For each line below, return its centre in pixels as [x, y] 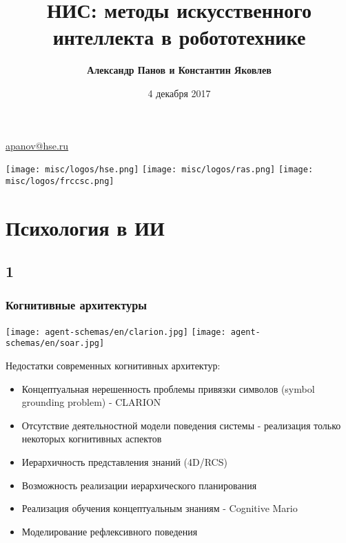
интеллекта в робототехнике [179, 37]
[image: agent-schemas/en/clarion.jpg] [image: [116, 332]
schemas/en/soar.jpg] [55, 344]
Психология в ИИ [85, 227]
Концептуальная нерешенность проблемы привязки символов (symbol [168, 388]
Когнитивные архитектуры [77, 305]
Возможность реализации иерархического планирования [139, 485]
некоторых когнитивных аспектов [92, 439]
